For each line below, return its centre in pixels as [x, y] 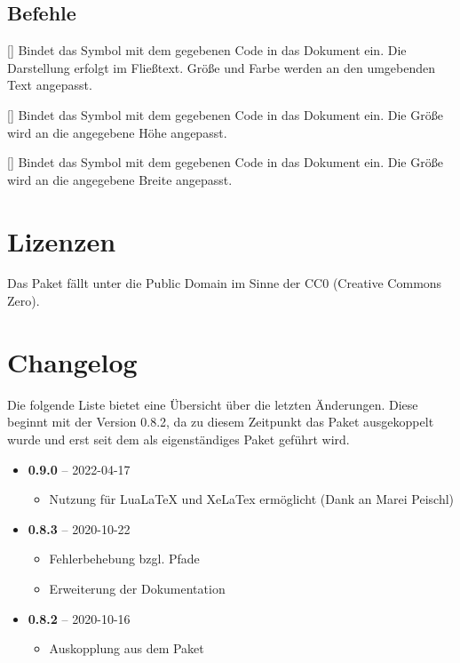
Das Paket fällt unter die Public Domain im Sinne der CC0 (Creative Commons [225, 283]
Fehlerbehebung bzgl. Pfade [124, 559]
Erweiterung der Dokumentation [137, 588]
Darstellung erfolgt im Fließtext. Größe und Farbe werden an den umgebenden [222, 67]
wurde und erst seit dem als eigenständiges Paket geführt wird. [178, 439]
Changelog [72, 361]
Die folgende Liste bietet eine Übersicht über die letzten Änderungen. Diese [213, 404]
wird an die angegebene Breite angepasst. [120, 179]
